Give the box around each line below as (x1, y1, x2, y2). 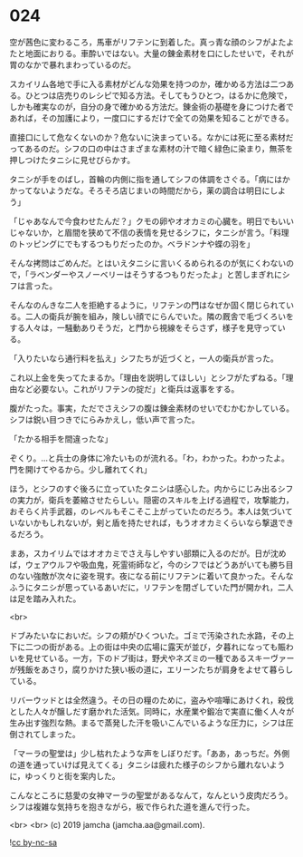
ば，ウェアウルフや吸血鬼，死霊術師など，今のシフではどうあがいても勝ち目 (9, 559, 294, 570)
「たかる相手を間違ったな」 (9, 433, 113, 444)
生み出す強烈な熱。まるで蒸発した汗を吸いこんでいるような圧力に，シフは (9, 717, 287, 728)
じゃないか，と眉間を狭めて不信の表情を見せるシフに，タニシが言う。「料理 (9, 227, 289, 238)
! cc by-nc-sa (9, 836, 57, 848)
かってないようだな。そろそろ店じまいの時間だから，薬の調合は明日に (9, 185, 270, 196)
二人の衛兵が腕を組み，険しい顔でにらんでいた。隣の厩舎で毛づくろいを (24, 310, 294, 322)
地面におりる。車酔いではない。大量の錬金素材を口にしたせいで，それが (24, 47, 294, 59)
